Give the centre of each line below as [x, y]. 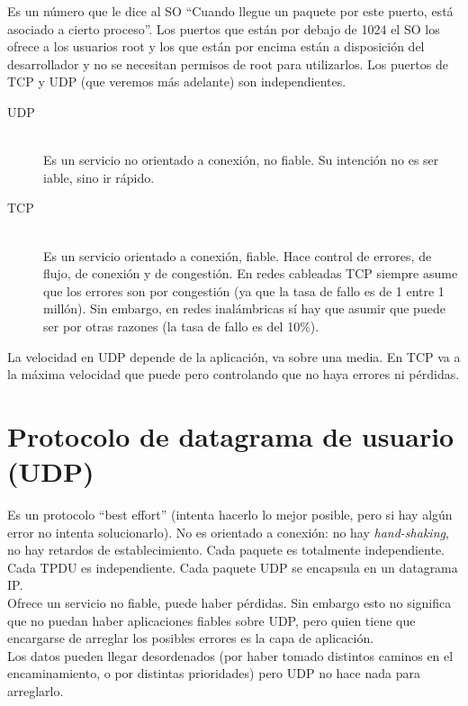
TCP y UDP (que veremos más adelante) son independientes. [177, 81]
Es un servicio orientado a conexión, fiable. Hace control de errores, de [238, 255]
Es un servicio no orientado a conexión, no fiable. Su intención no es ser [241, 160]
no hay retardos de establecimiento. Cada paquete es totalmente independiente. [226, 550]
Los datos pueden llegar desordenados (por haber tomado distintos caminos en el [230, 655]
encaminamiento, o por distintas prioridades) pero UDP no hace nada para [214, 673]
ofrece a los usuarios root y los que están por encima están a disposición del [216, 46]
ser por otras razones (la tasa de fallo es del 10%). [181, 326]
